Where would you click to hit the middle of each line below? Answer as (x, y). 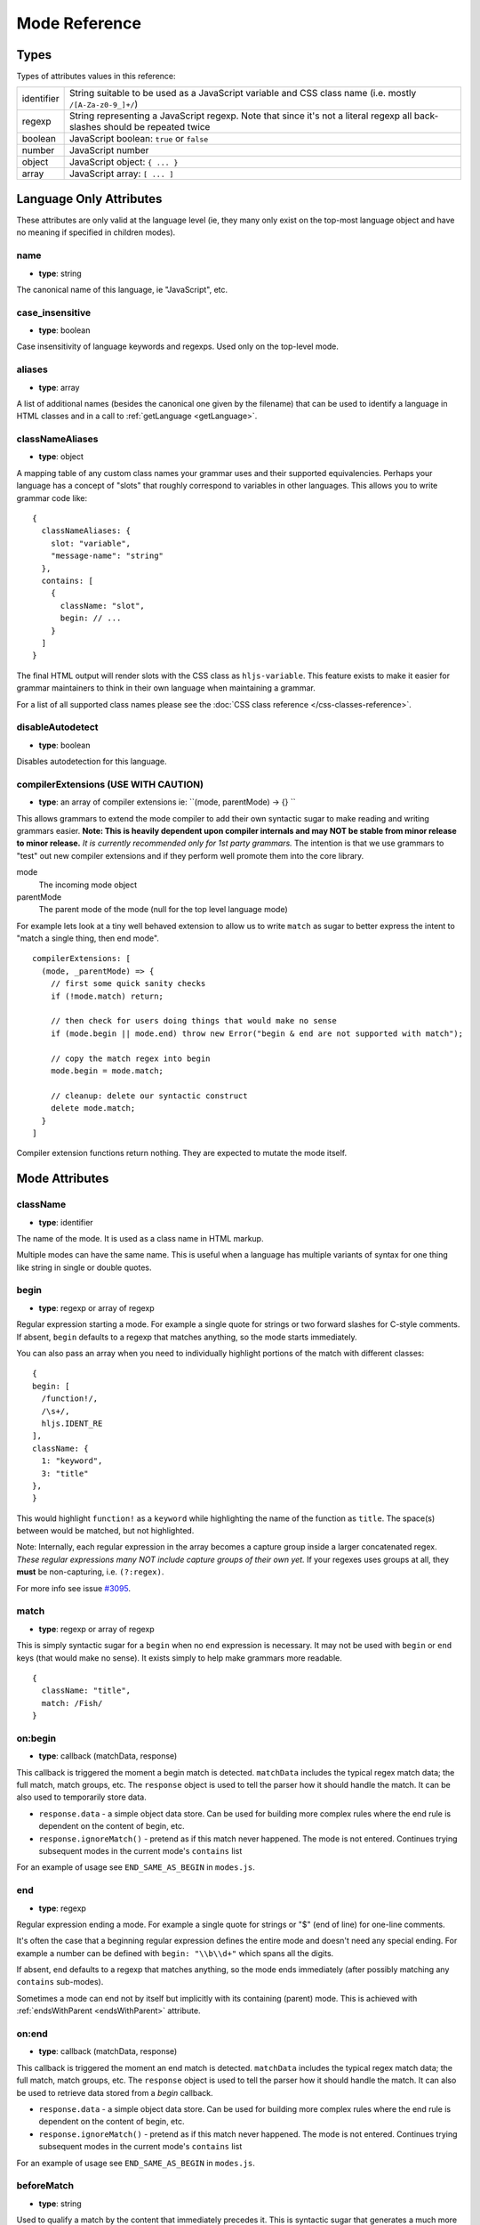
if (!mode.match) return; (107, 996)
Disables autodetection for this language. (92, 762)
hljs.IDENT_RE (72, 1423)
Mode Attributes (63, 1179)
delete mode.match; (93, 1108)
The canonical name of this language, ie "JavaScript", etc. (122, 289)
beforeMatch (45, 2186)
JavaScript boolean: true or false (139, 139)
